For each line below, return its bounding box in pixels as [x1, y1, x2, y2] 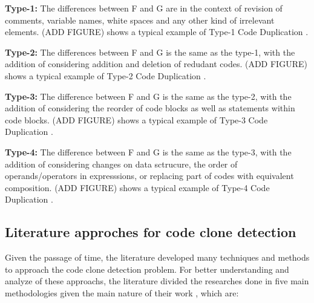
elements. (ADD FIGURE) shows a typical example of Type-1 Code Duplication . [5, 25, 309, 38]
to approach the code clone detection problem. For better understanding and [5, 262, 289, 275]
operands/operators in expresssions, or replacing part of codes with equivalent [5, 169, 294, 182]
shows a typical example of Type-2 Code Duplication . [5, 69, 206, 82]
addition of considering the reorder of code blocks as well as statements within [5, 102, 295, 114]
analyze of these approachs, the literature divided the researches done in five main [5, 275, 309, 287]
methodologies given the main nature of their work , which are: [5, 286, 239, 299]
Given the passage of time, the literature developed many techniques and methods [5, 251, 310, 264]
